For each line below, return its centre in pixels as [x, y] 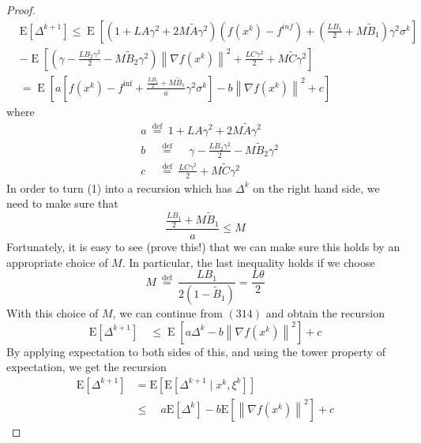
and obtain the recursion [325, 313]
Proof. [21, 9]
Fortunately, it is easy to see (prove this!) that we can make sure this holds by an [203, 246]
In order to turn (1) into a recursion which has [119, 188]
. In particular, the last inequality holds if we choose [248, 262]
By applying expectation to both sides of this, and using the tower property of [196, 351]
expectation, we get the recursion [86, 367]
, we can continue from [167, 313]
